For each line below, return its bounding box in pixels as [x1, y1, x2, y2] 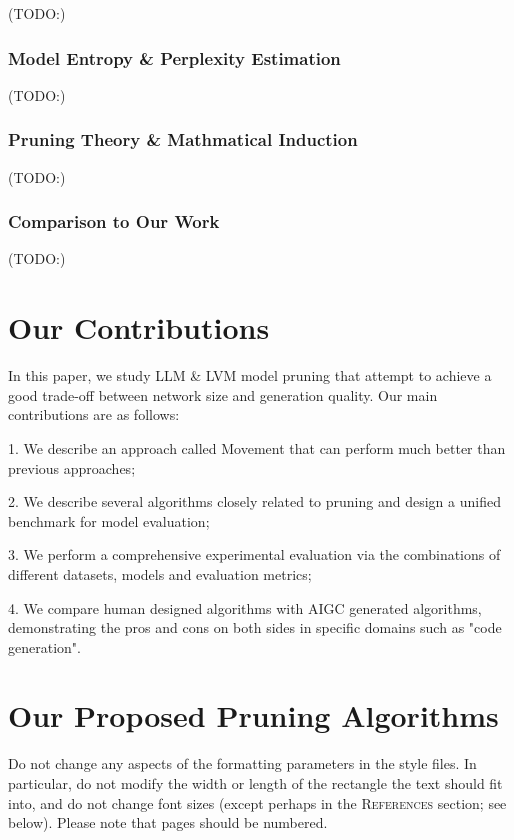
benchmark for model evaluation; [8, 510, 210, 531]
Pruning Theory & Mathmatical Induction [8, 127, 358, 152]
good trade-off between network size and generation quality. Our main [8, 384, 438, 405]
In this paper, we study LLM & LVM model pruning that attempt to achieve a [8, 365, 492, 386]
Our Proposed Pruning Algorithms [8, 695, 499, 736]
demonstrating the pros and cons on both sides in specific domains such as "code [8, 617, 502, 638]
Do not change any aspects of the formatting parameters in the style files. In [8, 753, 477, 774]
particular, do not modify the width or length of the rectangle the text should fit [8, 773, 503, 793]
